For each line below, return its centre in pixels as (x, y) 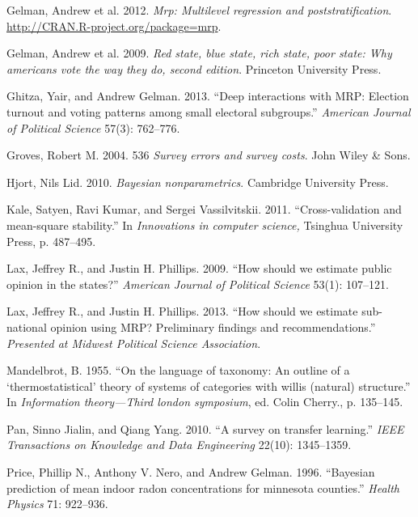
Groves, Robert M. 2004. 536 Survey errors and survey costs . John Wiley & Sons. (209, 155)
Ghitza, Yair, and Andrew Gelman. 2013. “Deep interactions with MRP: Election (208, 96)
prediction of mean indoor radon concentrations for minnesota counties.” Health (203, 487)
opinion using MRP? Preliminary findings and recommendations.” (213, 326)
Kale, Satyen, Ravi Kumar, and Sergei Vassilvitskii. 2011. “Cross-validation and (204, 209)
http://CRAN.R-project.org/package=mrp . (114, 25)
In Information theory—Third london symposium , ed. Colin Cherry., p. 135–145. (205, 402)
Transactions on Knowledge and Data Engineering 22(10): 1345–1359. (179, 445)
